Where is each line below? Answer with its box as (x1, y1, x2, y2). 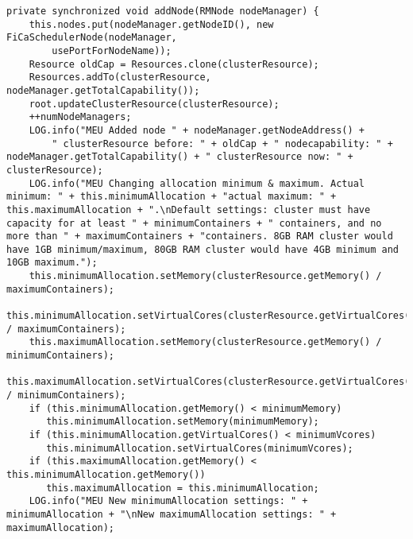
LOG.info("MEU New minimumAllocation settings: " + (29, 495, 308, 507)
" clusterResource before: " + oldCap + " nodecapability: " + (52, 138, 393, 149)
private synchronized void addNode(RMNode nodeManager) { (6, 6, 319, 17)
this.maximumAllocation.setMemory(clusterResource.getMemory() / (29, 336, 382, 348)
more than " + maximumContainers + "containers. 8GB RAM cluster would (6, 231, 393, 242)
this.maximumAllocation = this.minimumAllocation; (46, 482, 319, 494)
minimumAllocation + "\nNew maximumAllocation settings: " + (6, 508, 337, 520)
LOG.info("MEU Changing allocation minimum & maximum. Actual (29, 177, 365, 189)
